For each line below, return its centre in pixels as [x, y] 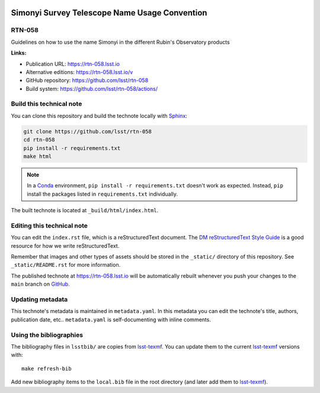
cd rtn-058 [39, 140]
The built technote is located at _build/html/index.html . [85, 210]
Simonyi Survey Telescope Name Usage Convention [109, 13]
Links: [19, 53]
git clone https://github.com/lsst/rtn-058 [88, 131]
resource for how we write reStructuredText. [65, 245]
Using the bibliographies [47, 335]
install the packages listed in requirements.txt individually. [102, 194]
